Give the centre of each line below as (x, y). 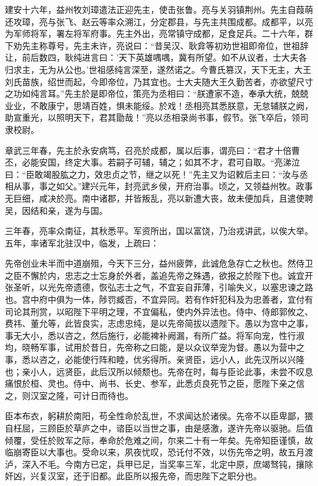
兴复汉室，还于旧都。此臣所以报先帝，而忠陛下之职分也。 (146, 476)
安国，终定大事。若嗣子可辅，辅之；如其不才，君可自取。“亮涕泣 (169, 162)
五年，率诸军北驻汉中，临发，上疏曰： (82, 242)
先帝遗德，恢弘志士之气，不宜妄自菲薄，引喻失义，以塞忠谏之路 (184, 287)
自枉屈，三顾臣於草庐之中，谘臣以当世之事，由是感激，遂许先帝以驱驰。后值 (159, 428)
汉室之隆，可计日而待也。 (82, 395)
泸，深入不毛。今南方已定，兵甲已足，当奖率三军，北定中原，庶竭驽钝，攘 (155, 464)
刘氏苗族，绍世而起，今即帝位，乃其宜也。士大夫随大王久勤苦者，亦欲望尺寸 (159, 81)
